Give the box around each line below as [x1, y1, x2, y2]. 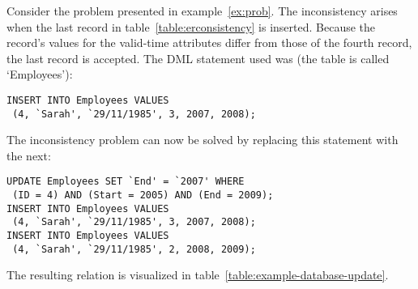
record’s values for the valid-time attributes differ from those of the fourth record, [6, 34, 412, 51]
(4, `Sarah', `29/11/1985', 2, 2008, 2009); [12, 243, 256, 255]
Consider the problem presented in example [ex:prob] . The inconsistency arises [6, 2, 398, 19]
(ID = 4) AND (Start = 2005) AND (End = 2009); [12, 189, 274, 202]
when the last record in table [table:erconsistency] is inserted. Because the [6, 18, 376, 35]
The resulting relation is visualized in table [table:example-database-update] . [6, 266, 389, 283]
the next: [6, 147, 51, 164]
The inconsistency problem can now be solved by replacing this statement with [6, 131, 399, 148]
